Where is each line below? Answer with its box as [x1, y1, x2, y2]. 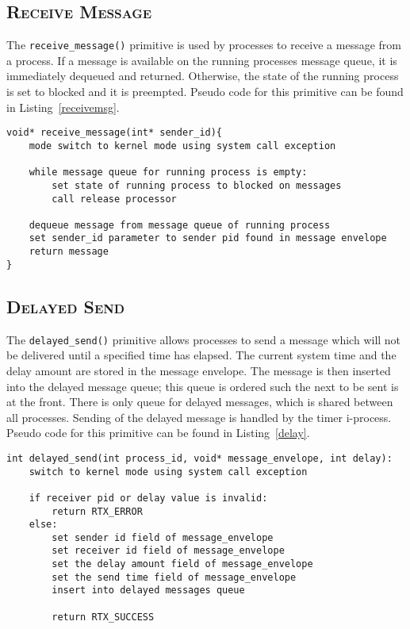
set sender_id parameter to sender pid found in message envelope [29, 232, 387, 244]
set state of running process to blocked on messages [52, 179, 342, 191]
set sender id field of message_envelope [52, 531, 274, 543]
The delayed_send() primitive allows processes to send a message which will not [6, 331, 401, 347]
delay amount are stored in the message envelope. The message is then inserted [6, 362, 391, 378]
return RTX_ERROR [52, 505, 143, 517]
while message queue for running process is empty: [29, 167, 308, 178]
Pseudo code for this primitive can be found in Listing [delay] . [6, 424, 310, 441]
